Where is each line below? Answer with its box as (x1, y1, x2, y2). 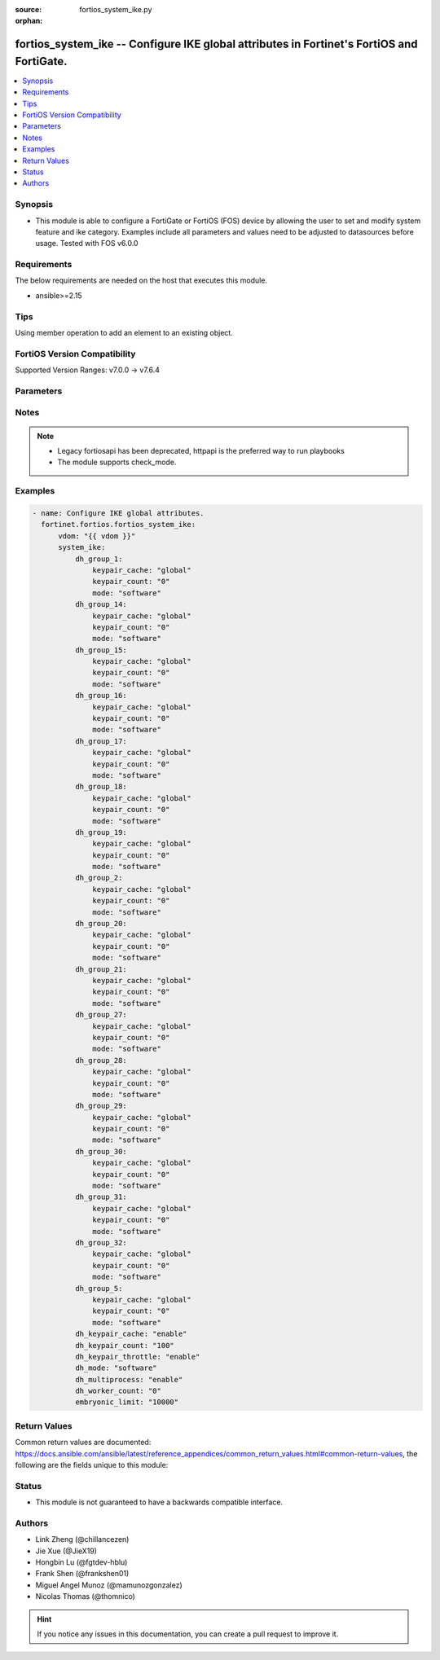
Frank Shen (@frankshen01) (35, 1569, 130, 1579)
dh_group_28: (74, 1056, 128, 1065)
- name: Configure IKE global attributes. (32, 508, 205, 517)
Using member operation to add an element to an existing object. (15, 328, 234, 337)
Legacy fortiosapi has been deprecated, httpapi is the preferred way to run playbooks (57, 446, 345, 456)
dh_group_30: (74, 1147, 128, 1156)
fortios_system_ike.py (79, 5, 152, 14)
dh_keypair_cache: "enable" (74, 1329, 187, 1339)
